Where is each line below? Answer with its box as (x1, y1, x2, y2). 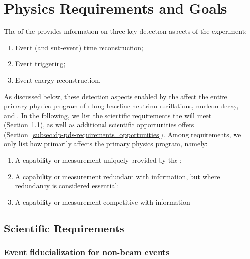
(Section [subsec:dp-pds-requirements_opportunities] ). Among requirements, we (4, 129, 241, 139)
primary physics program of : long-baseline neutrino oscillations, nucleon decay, (4, 101, 239, 111)
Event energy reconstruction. (15, 75, 101, 85)
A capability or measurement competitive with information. (15, 197, 192, 207)
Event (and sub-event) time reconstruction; (15, 42, 143, 52)
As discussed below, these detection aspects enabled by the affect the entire (4, 91, 227, 101)
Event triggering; (15, 59, 66, 69)
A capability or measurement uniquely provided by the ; (15, 155, 182, 165)
